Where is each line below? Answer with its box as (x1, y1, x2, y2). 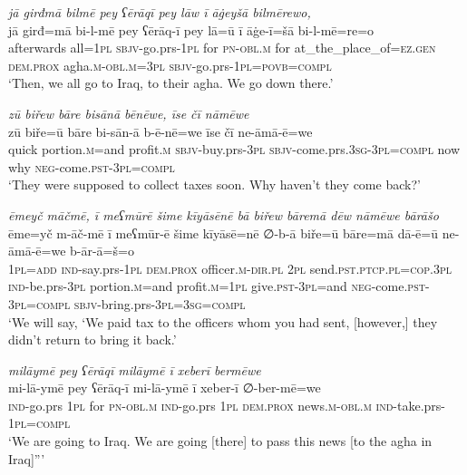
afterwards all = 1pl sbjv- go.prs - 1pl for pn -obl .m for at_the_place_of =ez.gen (8, 38, 436, 57)
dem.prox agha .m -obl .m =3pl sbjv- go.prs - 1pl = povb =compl (8, 55, 332, 74)
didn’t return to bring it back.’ (8, 330, 177, 349)
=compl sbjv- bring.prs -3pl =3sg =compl (26, 294, 246, 313)
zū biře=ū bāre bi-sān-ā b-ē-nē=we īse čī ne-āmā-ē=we (8, 121, 313, 141)
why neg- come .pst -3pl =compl (8, 157, 175, 176)
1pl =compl (8, 413, 71, 432)
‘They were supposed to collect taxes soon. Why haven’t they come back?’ (8, 175, 421, 194)
